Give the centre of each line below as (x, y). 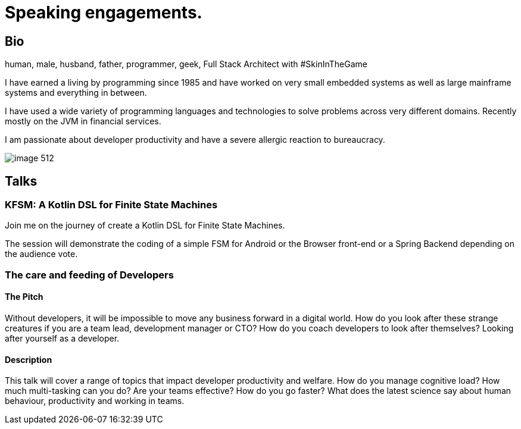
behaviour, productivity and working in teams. (95, 401)
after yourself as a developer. (62, 338)
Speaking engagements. (104, 12)
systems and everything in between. (76, 93)
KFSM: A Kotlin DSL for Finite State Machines (111, 205)
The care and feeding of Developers (89, 275)
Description (29, 359)
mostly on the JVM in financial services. (83, 121)
